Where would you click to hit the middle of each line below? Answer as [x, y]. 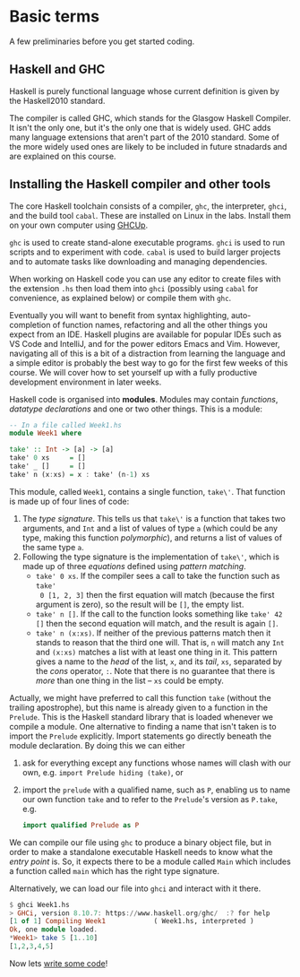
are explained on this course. [63, 156]
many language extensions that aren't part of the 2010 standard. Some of [145, 137]
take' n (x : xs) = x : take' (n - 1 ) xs [80, 474]
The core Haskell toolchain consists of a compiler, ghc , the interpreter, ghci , [148, 206]
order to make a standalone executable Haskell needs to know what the [141, 852]
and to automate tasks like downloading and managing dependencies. [138, 261]
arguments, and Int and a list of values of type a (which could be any [150, 528]
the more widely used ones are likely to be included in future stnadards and [148, 146]
